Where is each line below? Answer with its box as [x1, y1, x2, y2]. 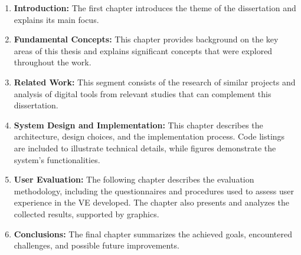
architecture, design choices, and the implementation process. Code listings [14, 130, 285, 143]
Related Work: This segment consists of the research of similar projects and [14, 75, 296, 88]
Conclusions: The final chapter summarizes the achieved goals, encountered [14, 227, 293, 240]
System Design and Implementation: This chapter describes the [14, 118, 263, 131]
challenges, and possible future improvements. [14, 239, 179, 251]
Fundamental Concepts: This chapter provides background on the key [14, 33, 279, 45]
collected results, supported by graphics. [14, 207, 159, 220]
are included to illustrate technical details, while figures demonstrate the [14, 141, 276, 154]
